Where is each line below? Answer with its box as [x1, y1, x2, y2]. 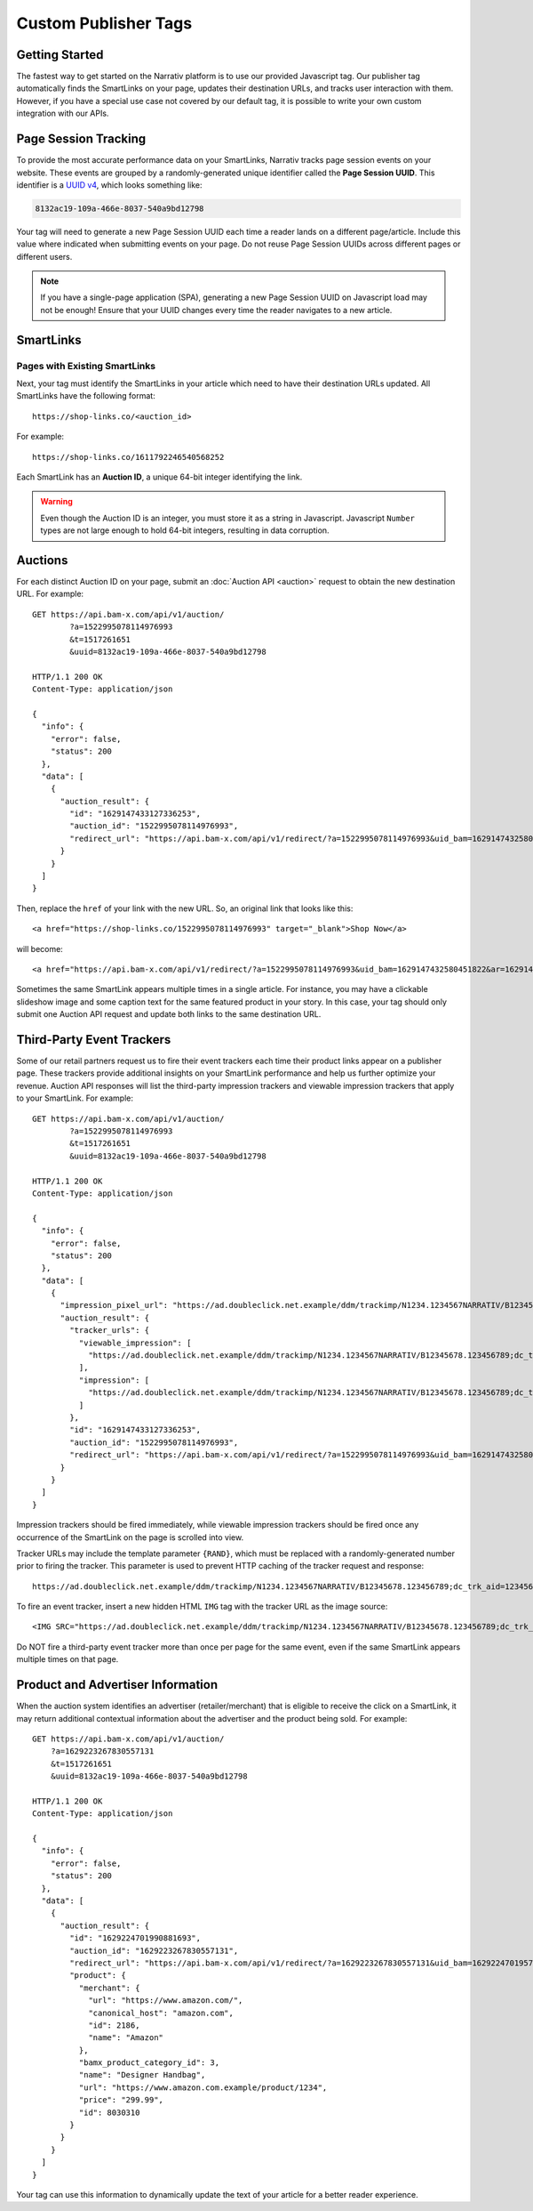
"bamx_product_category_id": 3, [78, 2058, 220, 2068]
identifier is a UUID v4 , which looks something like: [16, 179, 203, 190]
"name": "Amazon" [88, 2033, 164, 2043]
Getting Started [16, 47, 104, 62]
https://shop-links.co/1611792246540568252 [32, 452, 225, 462]
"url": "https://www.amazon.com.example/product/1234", [78, 2082, 328, 2093]
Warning [40, 496, 73, 507]
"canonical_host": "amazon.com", [88, 2007, 235, 2018]
